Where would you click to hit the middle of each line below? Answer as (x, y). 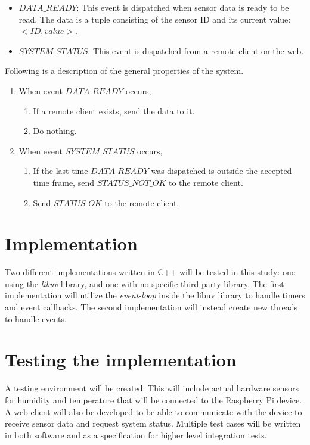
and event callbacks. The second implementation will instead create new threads (151, 307)
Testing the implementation (121, 360)
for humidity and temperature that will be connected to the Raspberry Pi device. (154, 399)
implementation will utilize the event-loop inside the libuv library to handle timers (155, 295)
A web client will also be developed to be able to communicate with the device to (154, 411)
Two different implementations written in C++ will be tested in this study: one (150, 272)
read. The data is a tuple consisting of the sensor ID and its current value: (155, 19)
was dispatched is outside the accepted (221, 171)
